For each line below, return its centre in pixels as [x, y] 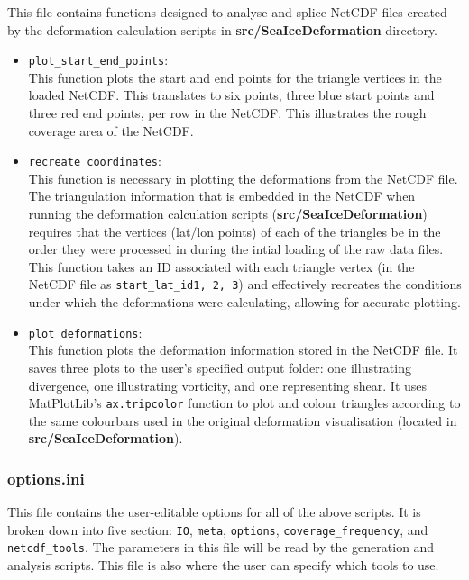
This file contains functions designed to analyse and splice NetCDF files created [227, 12]
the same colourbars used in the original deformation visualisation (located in [243, 420]
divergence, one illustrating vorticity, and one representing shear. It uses [228, 385]
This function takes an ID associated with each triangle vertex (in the [221, 266]
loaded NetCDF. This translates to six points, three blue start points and [231, 95]
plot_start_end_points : [98, 60]
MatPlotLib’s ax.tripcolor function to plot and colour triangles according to [244, 403]
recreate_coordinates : [95, 161]
